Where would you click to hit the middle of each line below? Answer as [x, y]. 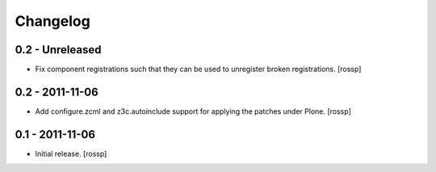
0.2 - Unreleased [58, 50]
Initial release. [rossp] [71, 153]
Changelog [52, 21]
